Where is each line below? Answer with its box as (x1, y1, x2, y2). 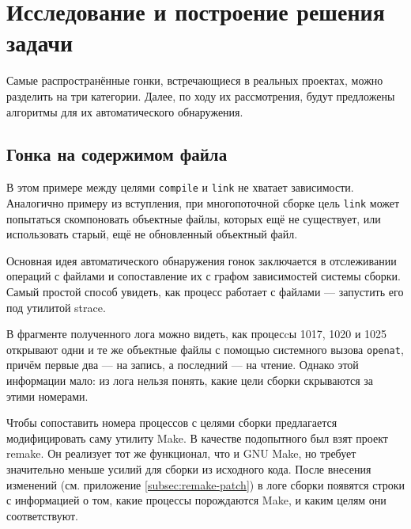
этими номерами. (6, 387, 89, 404)
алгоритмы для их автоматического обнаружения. (6, 103, 243, 120)
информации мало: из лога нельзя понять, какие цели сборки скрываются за (6, 372, 374, 389)
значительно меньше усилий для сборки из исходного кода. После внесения (6, 460, 371, 477)
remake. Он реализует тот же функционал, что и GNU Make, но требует (6, 445, 356, 462)
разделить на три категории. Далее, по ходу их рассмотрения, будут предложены (6, 87, 395, 104)
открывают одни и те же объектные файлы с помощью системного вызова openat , (6, 341, 404, 357)
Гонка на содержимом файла (6, 142, 228, 166)
